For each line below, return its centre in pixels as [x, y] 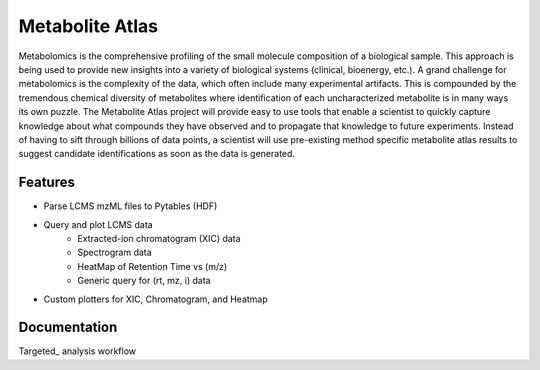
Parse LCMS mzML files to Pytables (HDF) [130, 206]
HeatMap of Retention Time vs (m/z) [152, 266]
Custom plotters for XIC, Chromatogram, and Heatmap [156, 299]
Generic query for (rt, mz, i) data [144, 281]
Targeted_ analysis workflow [77, 351]
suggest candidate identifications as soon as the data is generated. [156, 154]
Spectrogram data [114, 252]
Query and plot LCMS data [98, 224]
